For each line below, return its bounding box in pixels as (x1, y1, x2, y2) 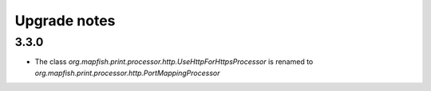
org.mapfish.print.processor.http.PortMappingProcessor (34, 68, 220, 78)
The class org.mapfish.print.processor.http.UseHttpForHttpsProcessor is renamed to (34, 57, 314, 66)
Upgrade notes (14, 12, 116, 29)
